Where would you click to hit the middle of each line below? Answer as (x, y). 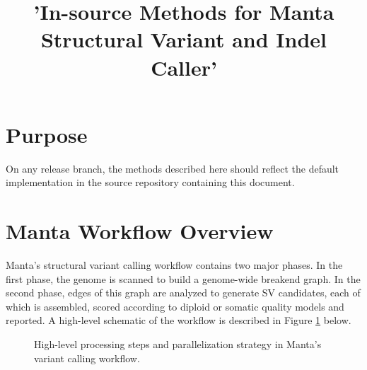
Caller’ (184, 67)
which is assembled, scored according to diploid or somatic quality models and (175, 306)
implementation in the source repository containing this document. (150, 182)
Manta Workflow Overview (140, 231)
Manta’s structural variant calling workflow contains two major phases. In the (174, 265)
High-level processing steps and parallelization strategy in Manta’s (178, 343)
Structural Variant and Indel (184, 39)
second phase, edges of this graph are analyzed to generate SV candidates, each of (183, 293)
